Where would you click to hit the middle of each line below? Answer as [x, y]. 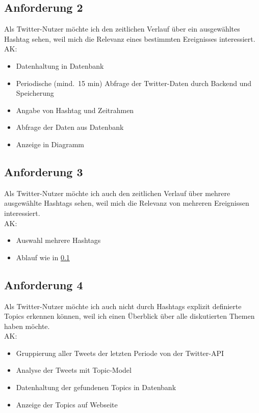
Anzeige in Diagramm [50, 144]
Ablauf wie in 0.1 [43, 257]
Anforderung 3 [44, 171]
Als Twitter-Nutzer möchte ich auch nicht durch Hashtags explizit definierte [123, 306]
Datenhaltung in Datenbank [60, 65]
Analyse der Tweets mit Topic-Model [74, 370]
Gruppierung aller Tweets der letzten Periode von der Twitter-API [120, 353]
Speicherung [35, 93]
